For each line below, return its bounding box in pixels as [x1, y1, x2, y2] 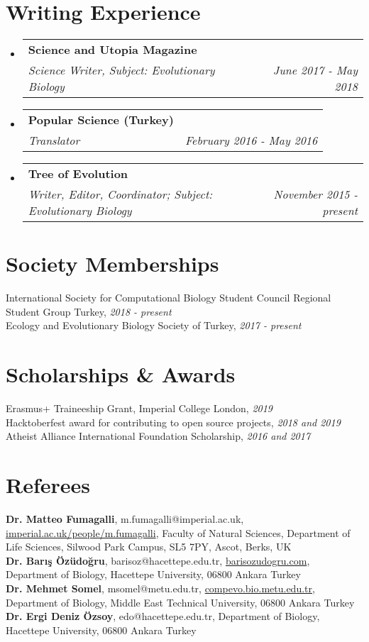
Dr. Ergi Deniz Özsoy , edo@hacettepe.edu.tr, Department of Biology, [6, 609, 320, 624]
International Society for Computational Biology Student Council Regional [6, 290, 331, 305]
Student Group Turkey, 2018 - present [6, 304, 172, 319]
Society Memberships [6, 249, 219, 278]
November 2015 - [273, 186, 358, 203]
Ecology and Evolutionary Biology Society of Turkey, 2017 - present [6, 318, 302, 333]
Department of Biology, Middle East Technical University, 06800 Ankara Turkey [6, 594, 355, 609]
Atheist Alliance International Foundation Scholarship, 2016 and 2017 [6, 428, 311, 443]
